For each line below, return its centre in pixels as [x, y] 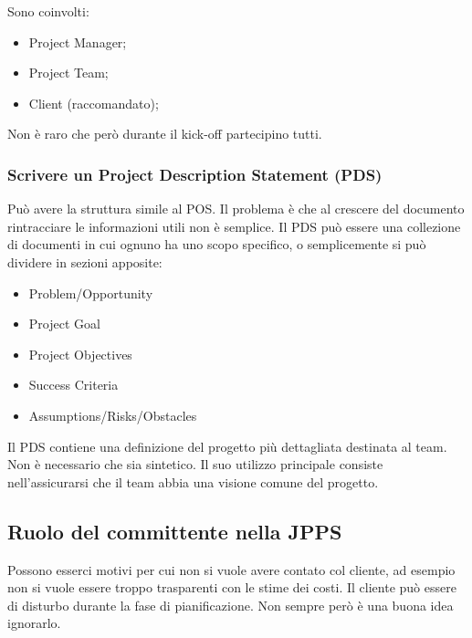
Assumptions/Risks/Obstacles [113, 415]
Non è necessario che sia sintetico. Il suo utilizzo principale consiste [195, 464]
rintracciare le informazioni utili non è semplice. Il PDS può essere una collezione [234, 226]
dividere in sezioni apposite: [85, 261]
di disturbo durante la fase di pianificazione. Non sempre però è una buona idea [231, 605]
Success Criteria [73, 385]
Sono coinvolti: [48, 11]
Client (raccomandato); [94, 103]
